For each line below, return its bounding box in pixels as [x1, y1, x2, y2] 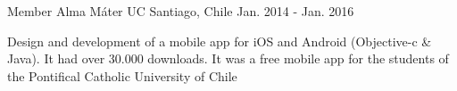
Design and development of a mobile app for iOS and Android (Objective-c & [7, 31, 432, 50]
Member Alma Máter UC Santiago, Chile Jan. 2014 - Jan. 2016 [7, 2, 354, 20]
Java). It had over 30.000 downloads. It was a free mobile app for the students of [7, 49, 449, 68]
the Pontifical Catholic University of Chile [7, 66, 237, 85]
